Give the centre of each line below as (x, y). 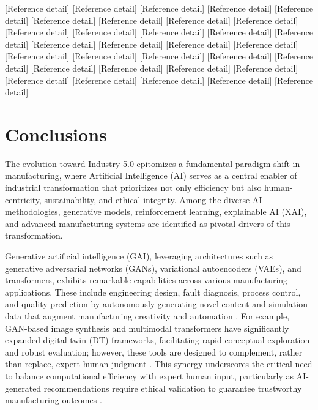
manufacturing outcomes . (54, 400)
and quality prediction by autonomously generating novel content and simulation (156, 304)
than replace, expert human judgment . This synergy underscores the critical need (159, 364)
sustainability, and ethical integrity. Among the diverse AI (153, 199)
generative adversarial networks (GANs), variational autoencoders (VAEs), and (153, 268)
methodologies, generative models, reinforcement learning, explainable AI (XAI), (156, 211)
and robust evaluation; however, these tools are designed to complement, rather (154, 352)
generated (23, 388)
